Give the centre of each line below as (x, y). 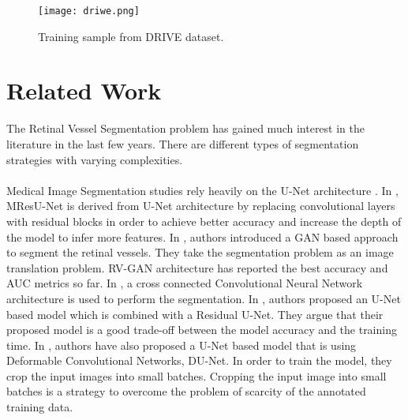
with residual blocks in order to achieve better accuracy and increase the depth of (204, 221)
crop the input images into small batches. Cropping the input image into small (197, 375)
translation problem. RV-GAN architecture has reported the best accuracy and (197, 267)
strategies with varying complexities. (95, 159)
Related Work (84, 90)
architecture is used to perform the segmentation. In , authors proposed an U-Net (204, 298)
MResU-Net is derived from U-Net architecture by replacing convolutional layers (201, 206)
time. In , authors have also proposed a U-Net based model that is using (182, 345)
